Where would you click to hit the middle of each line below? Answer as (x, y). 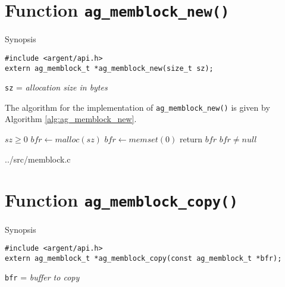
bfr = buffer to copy (42, 277)
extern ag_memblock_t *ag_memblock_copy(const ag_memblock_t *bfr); (143, 258)
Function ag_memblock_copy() (121, 200)
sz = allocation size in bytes (56, 87)
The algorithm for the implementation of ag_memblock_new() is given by (137, 107)
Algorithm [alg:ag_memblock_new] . (71, 119)
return (191, 139)
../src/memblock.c (38, 159)
